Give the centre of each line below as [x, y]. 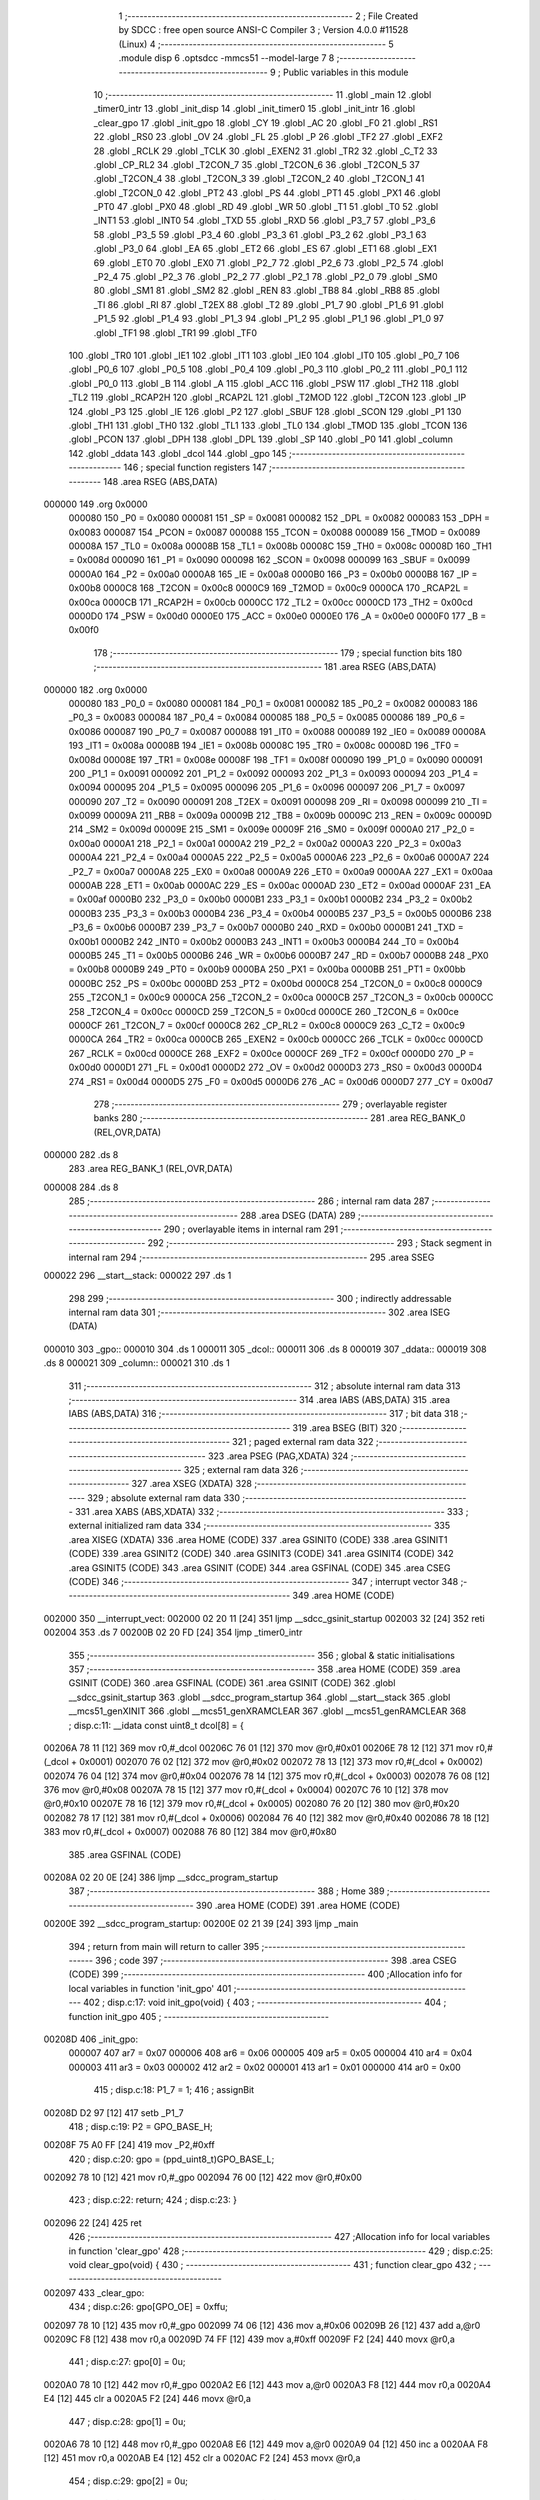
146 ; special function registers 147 [195, 467]
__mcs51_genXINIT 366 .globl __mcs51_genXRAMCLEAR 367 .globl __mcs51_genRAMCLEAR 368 [267, 1711]
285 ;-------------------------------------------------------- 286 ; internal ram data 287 [249, 1201]
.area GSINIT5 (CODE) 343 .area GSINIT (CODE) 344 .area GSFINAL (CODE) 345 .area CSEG [259, 1567]
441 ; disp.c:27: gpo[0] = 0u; [127, 2362]
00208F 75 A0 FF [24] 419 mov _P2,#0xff [129, 2145]
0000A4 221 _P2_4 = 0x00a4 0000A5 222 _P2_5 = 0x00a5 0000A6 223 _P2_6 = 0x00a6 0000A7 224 [279, 857]
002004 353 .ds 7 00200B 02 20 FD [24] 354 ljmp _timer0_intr [173, 1632]
